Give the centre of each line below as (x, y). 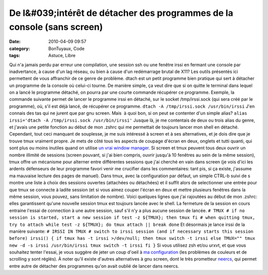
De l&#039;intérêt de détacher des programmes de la (121, 13)
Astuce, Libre (62, 56)
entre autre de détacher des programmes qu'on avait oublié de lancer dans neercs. (94, 266)
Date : (15, 42)
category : (20, 48)
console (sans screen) (56, 27)
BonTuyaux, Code (67, 48)
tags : (15, 56)
